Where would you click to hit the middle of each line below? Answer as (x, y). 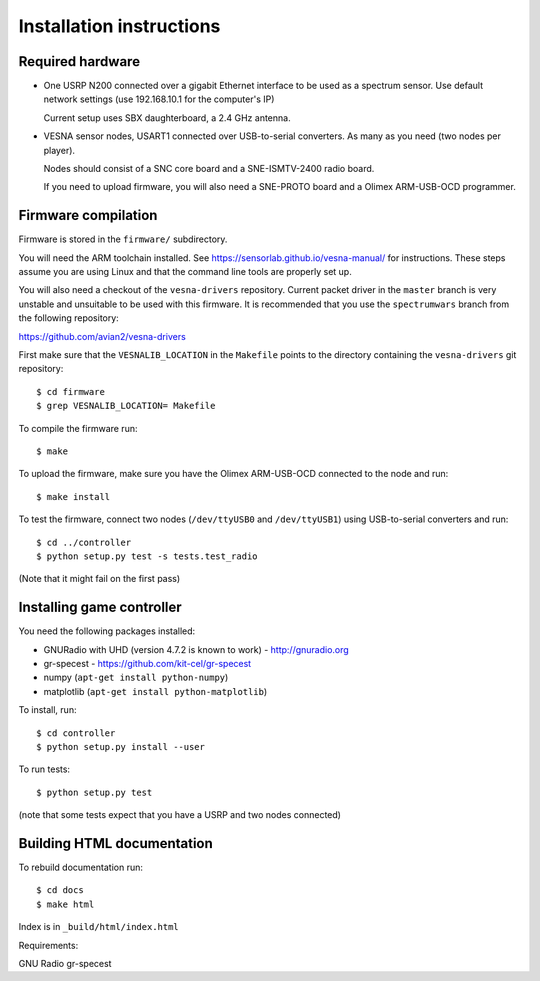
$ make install (73, 496)
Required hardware (79, 61)
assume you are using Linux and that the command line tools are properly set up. (185, 272)
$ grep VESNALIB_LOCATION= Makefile (126, 406)
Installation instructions (119, 26)
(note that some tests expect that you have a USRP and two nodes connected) (180, 815)
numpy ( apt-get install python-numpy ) (136, 677)
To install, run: (47, 710)
